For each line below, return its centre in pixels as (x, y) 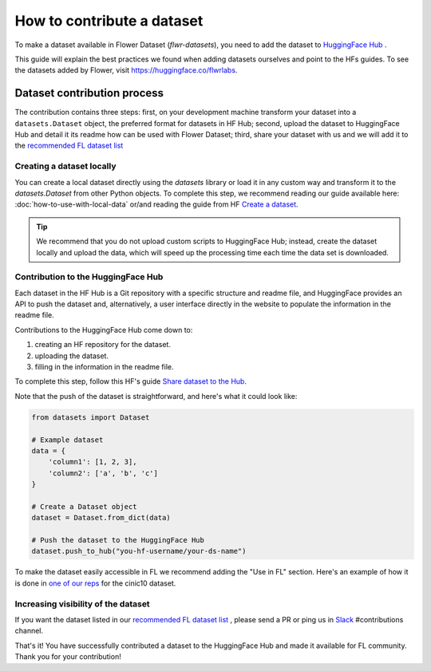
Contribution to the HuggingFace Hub (89, 277)
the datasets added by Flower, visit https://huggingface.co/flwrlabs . (126, 70)
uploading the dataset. (72, 356)
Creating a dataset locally (65, 166)
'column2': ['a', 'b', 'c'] (103, 473)
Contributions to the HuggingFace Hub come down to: (104, 330)
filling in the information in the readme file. (104, 366)
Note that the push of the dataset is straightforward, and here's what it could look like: (156, 396)
